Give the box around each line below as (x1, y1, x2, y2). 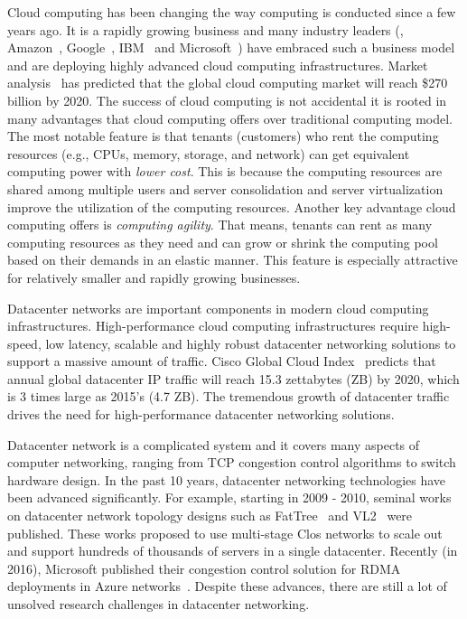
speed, (7, 333, 42, 352)
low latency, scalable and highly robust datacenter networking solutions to (45, 333, 456, 352)
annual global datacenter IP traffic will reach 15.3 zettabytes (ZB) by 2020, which (7, 369, 460, 388)
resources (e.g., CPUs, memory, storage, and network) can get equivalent (7, 144, 410, 163)
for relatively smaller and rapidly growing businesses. (7, 267, 301, 286)
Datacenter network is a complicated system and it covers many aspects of (7, 435, 420, 454)
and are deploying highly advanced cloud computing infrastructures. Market (7, 55, 428, 74)
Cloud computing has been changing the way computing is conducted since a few (7, 3, 456, 21)
